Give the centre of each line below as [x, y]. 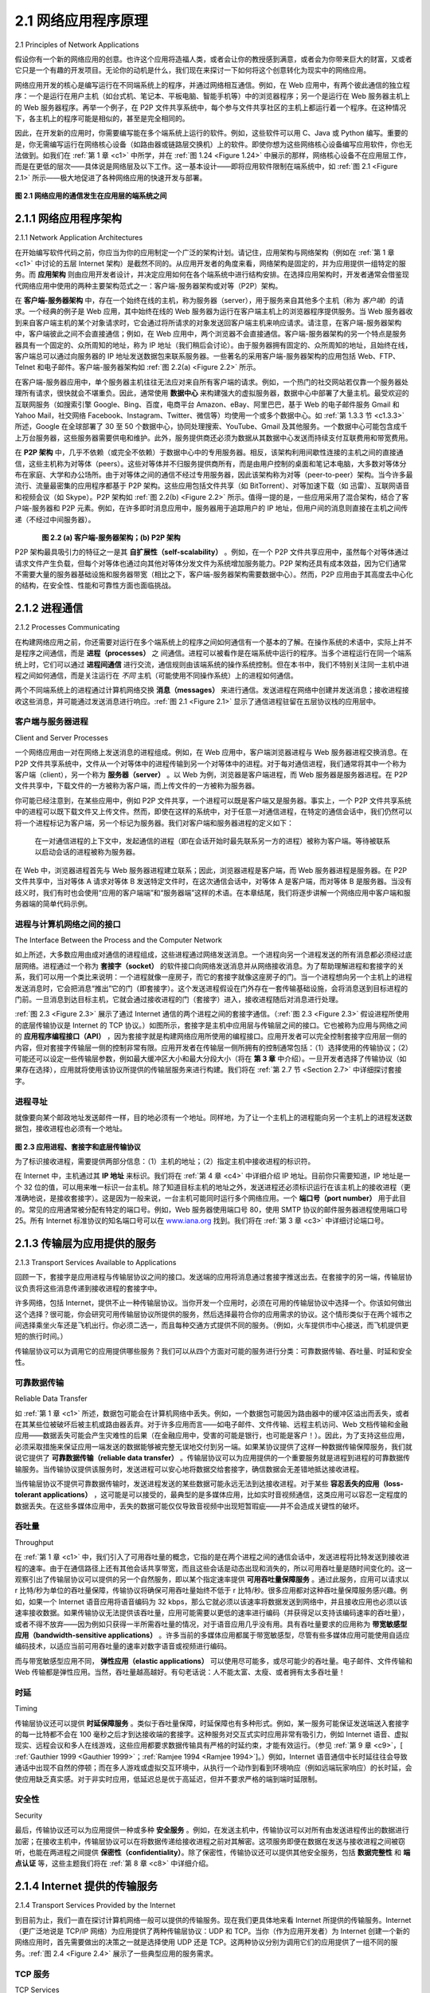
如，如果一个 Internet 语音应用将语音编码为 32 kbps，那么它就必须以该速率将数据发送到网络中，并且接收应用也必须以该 [211, 1602]
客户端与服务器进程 [52, 721]
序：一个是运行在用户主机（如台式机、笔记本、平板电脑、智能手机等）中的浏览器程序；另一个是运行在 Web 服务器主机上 [212, 96]
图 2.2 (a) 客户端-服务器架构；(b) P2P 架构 [111, 537]
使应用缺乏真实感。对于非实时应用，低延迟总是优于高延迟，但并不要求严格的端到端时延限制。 [168, 1779]
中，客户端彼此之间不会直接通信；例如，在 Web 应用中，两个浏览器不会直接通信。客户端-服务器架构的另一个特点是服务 [211, 334]
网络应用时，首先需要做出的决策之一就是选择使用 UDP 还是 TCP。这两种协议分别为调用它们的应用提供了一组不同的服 [206, 1942]
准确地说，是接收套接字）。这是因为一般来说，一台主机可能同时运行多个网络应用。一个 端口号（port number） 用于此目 [210, 1198]
